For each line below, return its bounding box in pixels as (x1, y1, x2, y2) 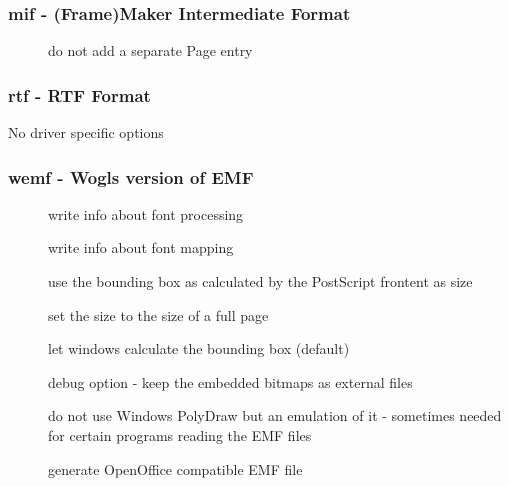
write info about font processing (48, 203, 244, 224)
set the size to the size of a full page (48, 304, 269, 325)
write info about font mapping (48, 237, 234, 258)
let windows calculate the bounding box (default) (48, 338, 350, 359)
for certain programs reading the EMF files (48, 425, 312, 445)
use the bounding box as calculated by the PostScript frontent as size (48, 271, 473, 292)
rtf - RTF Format (8, 82, 151, 107)
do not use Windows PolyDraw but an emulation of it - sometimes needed (48, 405, 502, 426)
